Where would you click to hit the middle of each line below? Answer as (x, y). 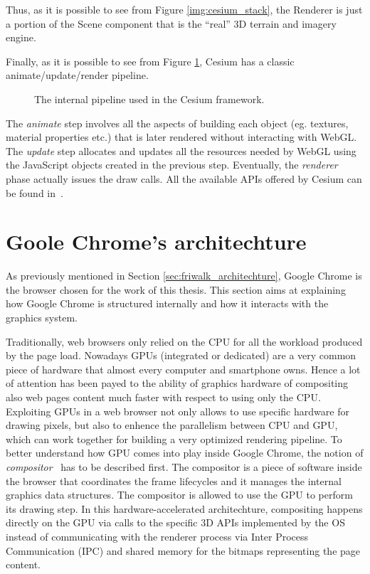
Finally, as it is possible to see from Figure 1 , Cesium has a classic (150, 61)
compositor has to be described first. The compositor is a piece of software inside (184, 466)
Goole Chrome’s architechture (156, 241)
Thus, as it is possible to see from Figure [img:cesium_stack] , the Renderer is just (184, 9)
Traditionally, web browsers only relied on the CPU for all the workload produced (184, 341)
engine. (21, 37)
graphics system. (42, 318)
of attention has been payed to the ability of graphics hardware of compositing (177, 383)
